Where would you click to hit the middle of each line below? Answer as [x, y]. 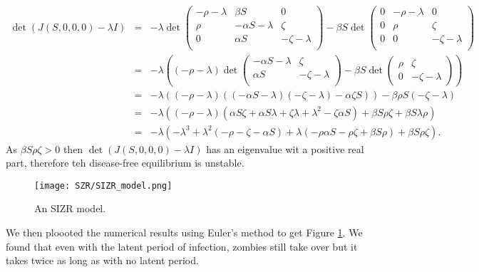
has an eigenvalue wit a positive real [285, 148]
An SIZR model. [70, 208]
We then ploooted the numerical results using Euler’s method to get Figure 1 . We [184, 232]
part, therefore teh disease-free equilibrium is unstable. [125, 163]
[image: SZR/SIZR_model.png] [103, 185]
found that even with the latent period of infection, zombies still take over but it [182, 246]
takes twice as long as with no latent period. [102, 260]
